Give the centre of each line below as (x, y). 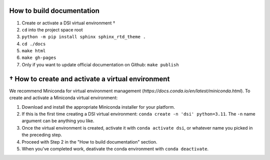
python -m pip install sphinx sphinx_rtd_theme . (84, 37)
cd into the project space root (52, 29)
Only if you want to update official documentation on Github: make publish (100, 64)
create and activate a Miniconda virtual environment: (63, 98)
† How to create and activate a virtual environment (89, 79)
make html (34, 51)
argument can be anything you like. (58, 121)
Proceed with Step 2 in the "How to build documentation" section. (89, 142)
